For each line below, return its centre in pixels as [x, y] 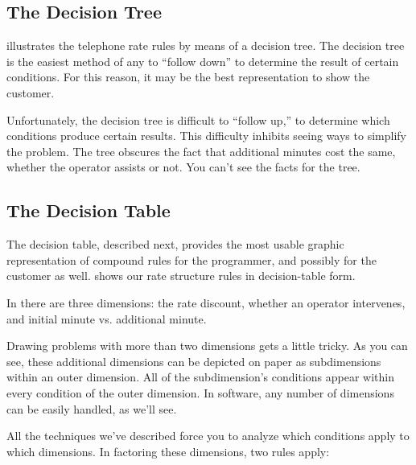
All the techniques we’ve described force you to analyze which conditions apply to [208, 436]
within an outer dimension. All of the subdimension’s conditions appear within [200, 377]
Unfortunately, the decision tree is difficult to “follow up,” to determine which [198, 119]
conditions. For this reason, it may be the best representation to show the [188, 77]
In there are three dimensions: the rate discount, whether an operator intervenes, [206, 302]
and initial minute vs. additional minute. [107, 318]
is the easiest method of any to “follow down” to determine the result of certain [203, 61]
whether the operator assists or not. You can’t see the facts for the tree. [183, 167]
